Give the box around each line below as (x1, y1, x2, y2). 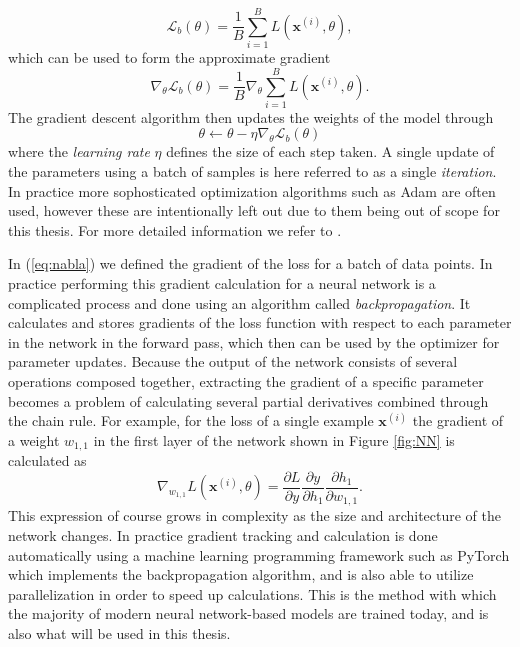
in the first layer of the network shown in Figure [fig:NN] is (93, 429, 455, 450)
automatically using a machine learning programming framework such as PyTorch (8, 544, 510, 565)
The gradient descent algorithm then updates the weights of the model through (8, 106, 494, 127)
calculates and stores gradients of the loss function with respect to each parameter (8, 312, 512, 333)
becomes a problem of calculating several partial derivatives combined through (8, 390, 489, 411)
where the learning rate (8, 141, 150, 162)
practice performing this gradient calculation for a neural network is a (8, 273, 436, 293)
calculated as (8, 450, 87, 471)
